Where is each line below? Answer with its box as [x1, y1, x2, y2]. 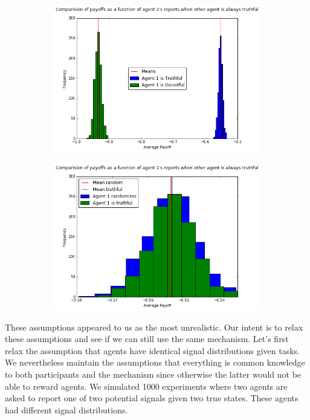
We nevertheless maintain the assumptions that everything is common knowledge [5, 356, 305, 369]
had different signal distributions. [5, 403, 128, 416]
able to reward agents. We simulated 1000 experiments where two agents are [5, 380, 288, 392]
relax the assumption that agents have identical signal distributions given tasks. [5, 344, 300, 357]
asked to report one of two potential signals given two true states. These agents [5, 392, 299, 404]
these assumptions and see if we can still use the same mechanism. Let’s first [5, 332, 289, 345]
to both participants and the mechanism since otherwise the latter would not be [5, 368, 302, 381]
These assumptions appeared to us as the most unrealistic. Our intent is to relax [5, 320, 303, 333]
